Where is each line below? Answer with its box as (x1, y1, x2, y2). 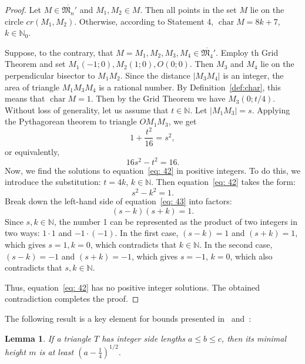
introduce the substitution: (5, 176, 101, 188)
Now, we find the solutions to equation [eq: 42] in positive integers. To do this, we (5, 164, 301, 176)
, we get (168, 115, 197, 127)
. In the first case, (115, 227, 179, 239)
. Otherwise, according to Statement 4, (74, 15, 214, 27)
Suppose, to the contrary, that (5, 46, 113, 58)
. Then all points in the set (140, 4, 237, 15)
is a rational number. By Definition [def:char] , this (99, 80, 281, 93)
